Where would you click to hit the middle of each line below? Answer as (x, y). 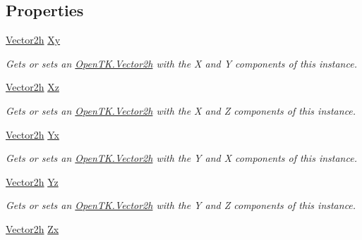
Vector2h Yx (32, 134)
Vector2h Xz (32, 87)
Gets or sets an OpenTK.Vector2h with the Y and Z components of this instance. (181, 205)
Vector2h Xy (33, 40)
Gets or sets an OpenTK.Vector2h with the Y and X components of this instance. (181, 158)
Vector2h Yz (32, 181)
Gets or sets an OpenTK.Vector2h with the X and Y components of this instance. (181, 63)
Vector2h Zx (32, 228)
